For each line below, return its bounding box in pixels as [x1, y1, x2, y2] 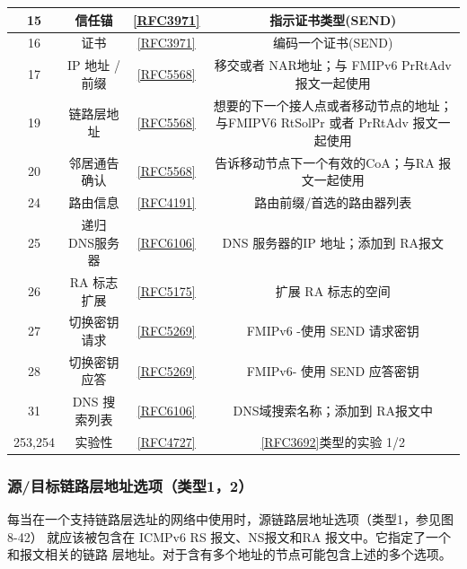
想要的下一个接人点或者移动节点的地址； [213, 95, 453, 114]
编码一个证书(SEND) [273, 33, 393, 52]
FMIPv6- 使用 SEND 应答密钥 [246, 361, 419, 380]
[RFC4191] [137, 193, 196, 212]
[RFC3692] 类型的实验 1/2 [260, 432, 406, 451]
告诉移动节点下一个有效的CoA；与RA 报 [215, 153, 452, 171]
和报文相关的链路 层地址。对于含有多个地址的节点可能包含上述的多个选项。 [7, 545, 452, 564]
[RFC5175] [137, 281, 196, 300]
